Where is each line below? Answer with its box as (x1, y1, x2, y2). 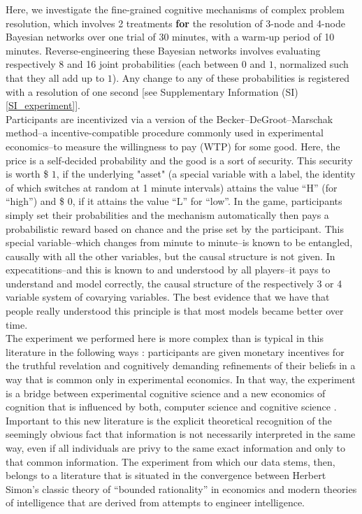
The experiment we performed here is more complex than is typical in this (6, 331, 324, 345)
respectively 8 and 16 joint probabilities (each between (6, 57, 239, 71)
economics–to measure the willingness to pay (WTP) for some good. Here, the (6, 138, 340, 153)
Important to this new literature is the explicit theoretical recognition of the (6, 413, 332, 427)
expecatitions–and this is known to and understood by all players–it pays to (6, 262, 331, 277)
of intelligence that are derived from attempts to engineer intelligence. (6, 495, 305, 510)
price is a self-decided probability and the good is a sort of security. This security (6, 152, 353, 167)
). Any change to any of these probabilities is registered (112, 70, 349, 85)
